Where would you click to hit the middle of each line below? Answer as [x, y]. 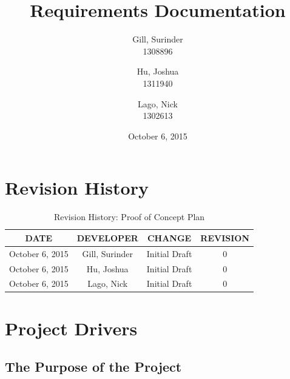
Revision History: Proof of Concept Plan [129, 217]
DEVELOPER [107, 237]
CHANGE [169, 237]
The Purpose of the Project [93, 367]
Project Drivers [71, 328]
